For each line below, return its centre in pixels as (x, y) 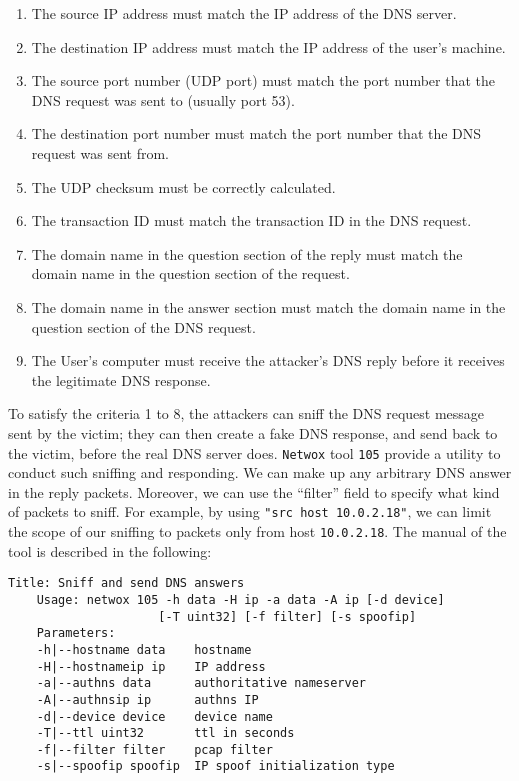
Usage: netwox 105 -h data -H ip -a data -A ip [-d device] (240, 599)
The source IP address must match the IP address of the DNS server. (244, 13)
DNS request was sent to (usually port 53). (163, 99)
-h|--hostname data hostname (144, 649)
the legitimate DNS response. (121, 379)
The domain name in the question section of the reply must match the (247, 253)
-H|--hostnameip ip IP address (151, 666)
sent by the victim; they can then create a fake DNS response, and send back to (253, 432)
